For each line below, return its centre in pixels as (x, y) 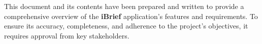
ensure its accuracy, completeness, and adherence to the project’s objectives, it (126, 26)
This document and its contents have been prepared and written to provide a (124, 6)
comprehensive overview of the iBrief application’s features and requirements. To (131, 16)
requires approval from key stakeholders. (67, 35)
